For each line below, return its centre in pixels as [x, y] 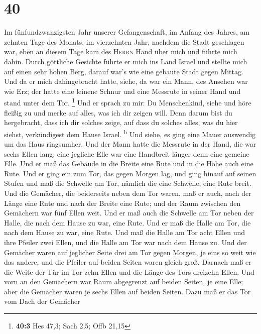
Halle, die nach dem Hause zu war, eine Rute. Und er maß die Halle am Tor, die [127, 222]
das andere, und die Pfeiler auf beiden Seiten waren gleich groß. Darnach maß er [128, 262]
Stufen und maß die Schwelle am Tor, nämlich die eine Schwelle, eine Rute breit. [128, 183]
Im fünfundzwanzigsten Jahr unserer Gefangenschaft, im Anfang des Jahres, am [127, 32]
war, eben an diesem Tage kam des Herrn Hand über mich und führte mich [121, 51]
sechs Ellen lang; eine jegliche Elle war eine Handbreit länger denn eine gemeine [127, 153]
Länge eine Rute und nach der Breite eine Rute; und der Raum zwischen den [122, 203]
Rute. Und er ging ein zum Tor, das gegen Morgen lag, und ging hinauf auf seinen [130, 173]
